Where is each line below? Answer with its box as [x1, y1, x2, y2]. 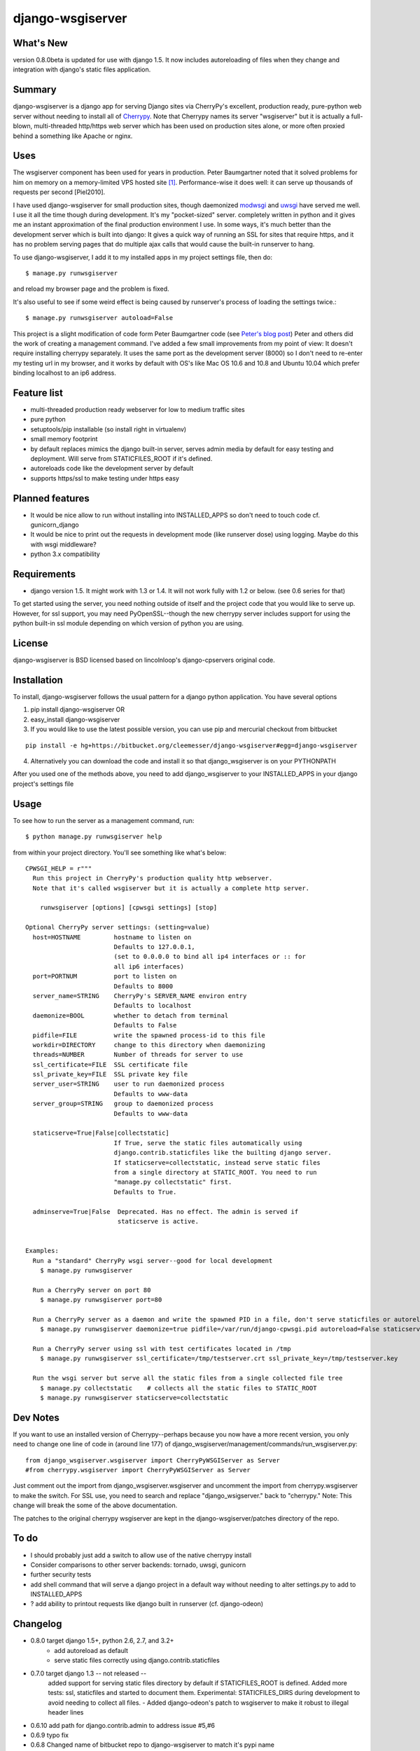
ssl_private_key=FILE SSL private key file [32, 1070, 188, 1079]
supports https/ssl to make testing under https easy [30, 473, 180, 483]
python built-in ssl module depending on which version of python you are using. [13, 619, 244, 628]
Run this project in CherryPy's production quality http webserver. [32, 874, 273, 883]
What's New [13, 37, 68, 49]
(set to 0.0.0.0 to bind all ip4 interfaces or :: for [113, 953, 306, 961]
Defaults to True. [113, 1188, 177, 1196]
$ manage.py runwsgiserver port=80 [39, 1296, 162, 1304]
